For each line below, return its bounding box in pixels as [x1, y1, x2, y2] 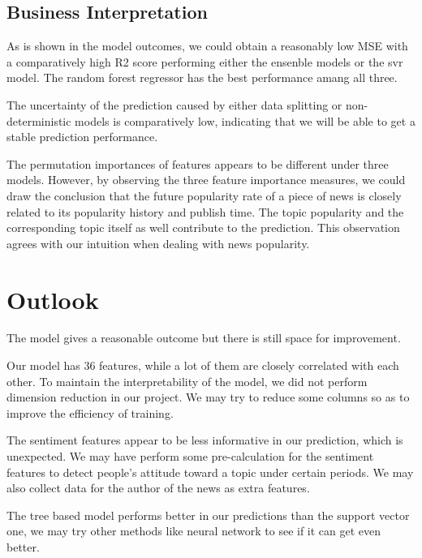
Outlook [6, 282, 99, 315]
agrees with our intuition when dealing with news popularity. [6, 234, 310, 251]
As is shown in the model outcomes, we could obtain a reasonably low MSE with [6, 37, 408, 54]
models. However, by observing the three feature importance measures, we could [6, 171, 406, 188]
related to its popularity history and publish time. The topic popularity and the [6, 203, 404, 220]
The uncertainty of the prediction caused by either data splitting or [6, 96, 342, 113]
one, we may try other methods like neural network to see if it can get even [6, 522, 381, 539]
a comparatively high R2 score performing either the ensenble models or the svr [6, 53, 403, 70]
